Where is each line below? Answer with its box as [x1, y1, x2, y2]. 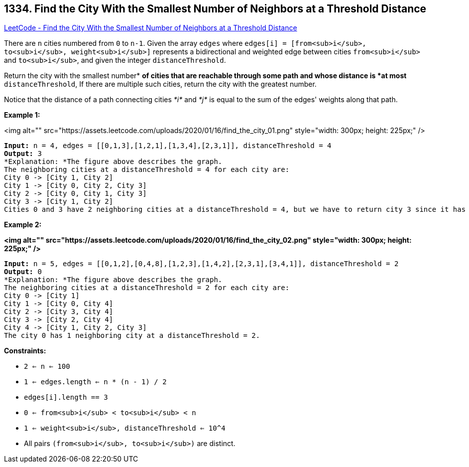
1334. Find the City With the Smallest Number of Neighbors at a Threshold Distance [4, 2, 427, 15]
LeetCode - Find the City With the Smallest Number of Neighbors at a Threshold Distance [4, 23, 297, 32]
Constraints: [4, 346, 46, 355]
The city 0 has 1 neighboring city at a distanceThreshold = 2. [4, 331, 260, 340]
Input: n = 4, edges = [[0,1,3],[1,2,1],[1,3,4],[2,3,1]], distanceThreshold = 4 [4, 142, 332, 150]
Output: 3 [4, 150, 42, 158]
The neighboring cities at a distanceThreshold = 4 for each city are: [4, 165, 290, 174]
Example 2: [4, 220, 42, 229]
